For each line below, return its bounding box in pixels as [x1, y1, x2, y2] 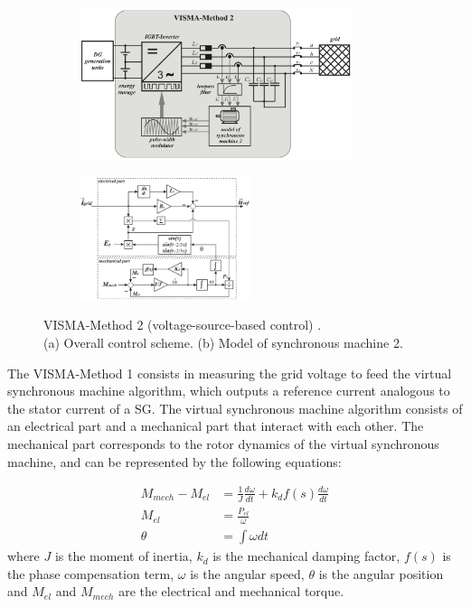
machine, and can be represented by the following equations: [7, 452, 342, 471]
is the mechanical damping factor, [212, 546, 400, 565]
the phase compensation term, [7, 564, 174, 583]
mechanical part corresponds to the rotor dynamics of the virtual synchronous [7, 434, 439, 453]
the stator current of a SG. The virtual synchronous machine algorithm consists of [7, 398, 463, 417]
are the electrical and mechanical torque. [118, 582, 344, 601]
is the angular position [318, 564, 444, 583]
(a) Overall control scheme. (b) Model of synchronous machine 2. [43, 333, 403, 352]
